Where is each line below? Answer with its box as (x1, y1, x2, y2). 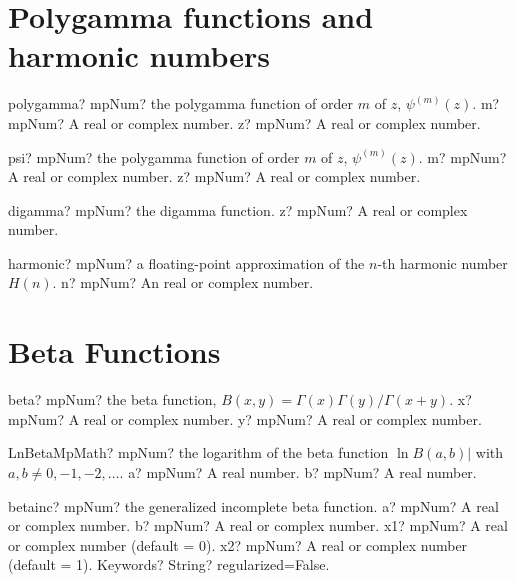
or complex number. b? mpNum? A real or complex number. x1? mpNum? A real (8, 515, 508, 536)
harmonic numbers (8, 35, 270, 76)
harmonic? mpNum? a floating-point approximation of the (8, 252, 365, 273)
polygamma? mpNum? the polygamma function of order (8, 93, 354, 114)
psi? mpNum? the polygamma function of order (8, 146, 300, 167)
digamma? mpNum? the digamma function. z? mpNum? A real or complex (8, 199, 468, 220)
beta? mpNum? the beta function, (8, 389, 217, 410)
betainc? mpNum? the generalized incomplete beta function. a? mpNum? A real (8, 495, 499, 516)
